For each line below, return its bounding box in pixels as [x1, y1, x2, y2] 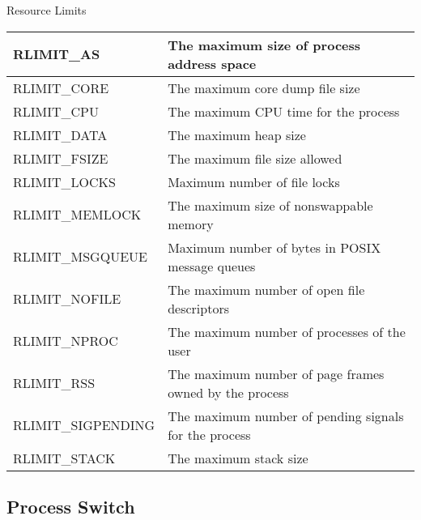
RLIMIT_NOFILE [13, 289, 121, 309]
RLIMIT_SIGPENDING [13, 416, 155, 435]
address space [168, 53, 257, 73]
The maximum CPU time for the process [168, 101, 400, 121]
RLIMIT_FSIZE [13, 148, 108, 168]
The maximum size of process [168, 35, 361, 54]
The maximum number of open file [168, 279, 365, 299]
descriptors [168, 298, 229, 318]
